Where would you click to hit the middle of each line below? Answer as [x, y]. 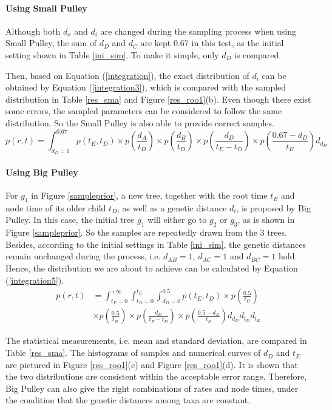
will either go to [177, 220]
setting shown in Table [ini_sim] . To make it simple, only [112, 54]
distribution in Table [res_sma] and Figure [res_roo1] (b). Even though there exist [158, 99]
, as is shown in [266, 220]
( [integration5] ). [35, 280]
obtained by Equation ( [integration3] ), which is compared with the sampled [146, 87]
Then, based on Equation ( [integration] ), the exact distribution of [127, 75]
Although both [33, 31]
